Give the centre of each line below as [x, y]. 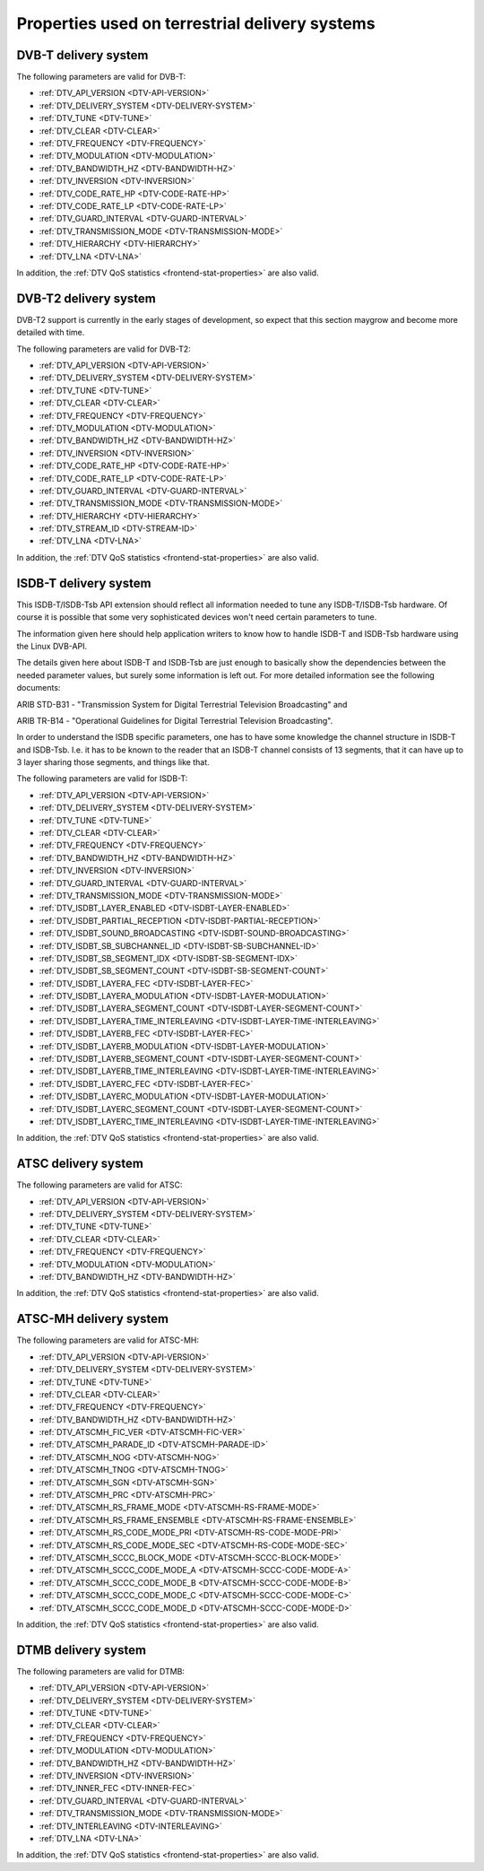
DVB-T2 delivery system [86, 298]
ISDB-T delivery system [84, 583]
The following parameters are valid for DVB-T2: [104, 349]
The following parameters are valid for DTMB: [101, 1671]
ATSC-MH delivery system [93, 1319]
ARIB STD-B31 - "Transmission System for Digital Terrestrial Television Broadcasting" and [182, 704]
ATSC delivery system [80, 1164]
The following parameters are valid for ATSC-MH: [108, 1340]
